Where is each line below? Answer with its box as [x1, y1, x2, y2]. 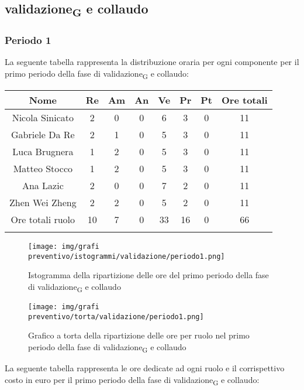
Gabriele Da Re [11, 128, 75, 142]
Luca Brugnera [12, 145, 74, 159]
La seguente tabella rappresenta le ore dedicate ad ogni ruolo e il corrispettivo [5, 362, 285, 374]
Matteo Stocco [13, 162, 73, 176]
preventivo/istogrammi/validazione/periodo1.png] [28, 252, 225, 261]
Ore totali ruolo [11, 213, 75, 227]
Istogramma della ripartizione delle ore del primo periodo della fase [28, 269, 269, 281]
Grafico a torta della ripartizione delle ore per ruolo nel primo [28, 329, 250, 341]
